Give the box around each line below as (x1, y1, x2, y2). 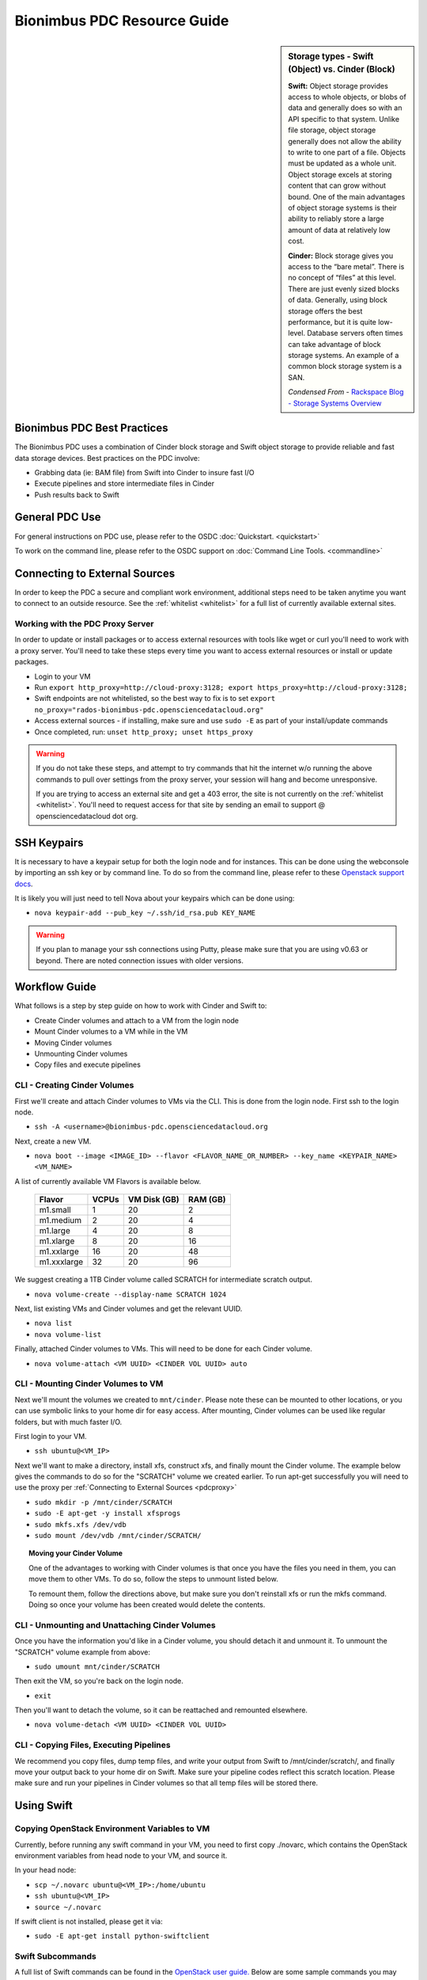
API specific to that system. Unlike (288, 114, 399, 124)
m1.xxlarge (39, 1246, 79, 1257)
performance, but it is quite (288, 317, 377, 326)
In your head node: (14, 1865, 77, 1875)
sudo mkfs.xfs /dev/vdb (34, 1520, 127, 1529)
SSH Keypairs (14, 836, 84, 849)
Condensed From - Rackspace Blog (288, 387, 404, 397)
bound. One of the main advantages (288, 192, 406, 201)
